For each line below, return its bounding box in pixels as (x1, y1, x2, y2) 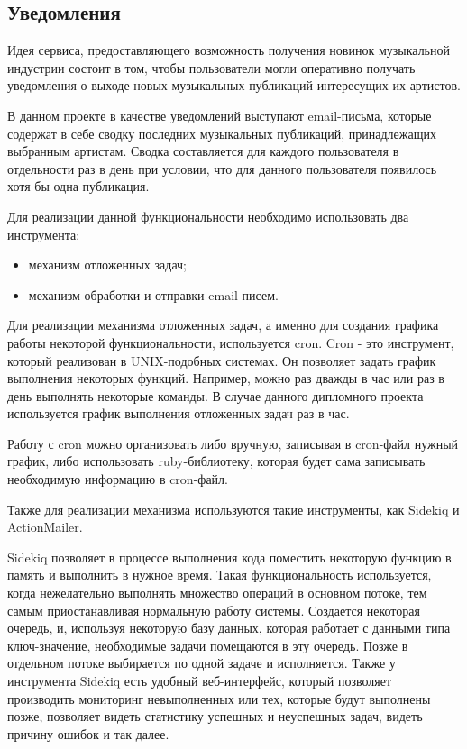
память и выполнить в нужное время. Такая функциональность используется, (7, 565, 432, 584)
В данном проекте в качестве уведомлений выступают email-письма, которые (7, 105, 432, 124)
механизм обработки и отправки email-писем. (28, 285, 279, 304)
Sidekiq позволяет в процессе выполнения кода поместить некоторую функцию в (7, 547, 452, 566)
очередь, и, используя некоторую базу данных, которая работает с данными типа (7, 618, 451, 637)
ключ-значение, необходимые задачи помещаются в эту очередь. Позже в (7, 635, 408, 654)
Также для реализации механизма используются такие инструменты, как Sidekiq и (7, 499, 460, 518)
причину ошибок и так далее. (7, 724, 169, 743)
